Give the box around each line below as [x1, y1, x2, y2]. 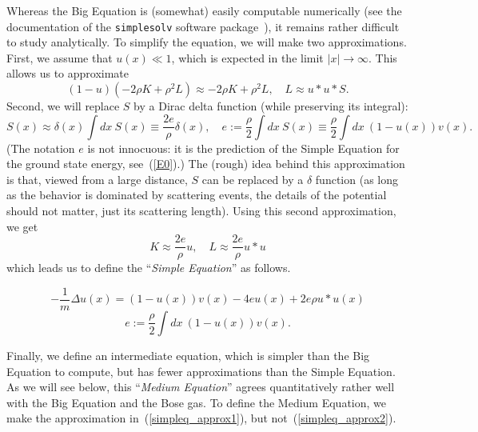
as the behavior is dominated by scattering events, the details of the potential [6, 186, 387, 203]
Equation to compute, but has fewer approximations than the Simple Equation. [6, 362, 396, 379]
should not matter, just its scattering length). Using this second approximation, [6, 202, 396, 218]
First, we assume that [6, 49, 113, 66]
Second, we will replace [6, 98, 120, 114]
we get [6, 218, 38, 234]
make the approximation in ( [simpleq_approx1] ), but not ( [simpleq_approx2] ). [6, 410, 396, 426]
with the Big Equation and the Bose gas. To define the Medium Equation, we [6, 394, 386, 410]
